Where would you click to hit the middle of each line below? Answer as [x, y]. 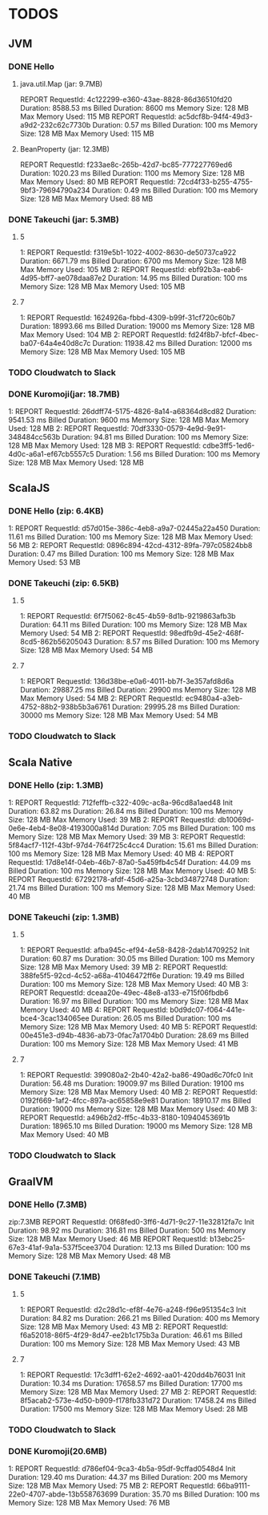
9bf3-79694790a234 [55, 190]
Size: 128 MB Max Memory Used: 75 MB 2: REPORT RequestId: [112, 1486]
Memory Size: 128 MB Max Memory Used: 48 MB [90, 1256]
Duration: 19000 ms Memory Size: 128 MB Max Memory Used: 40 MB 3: [138, 1109]
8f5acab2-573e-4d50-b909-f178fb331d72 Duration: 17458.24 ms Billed [138, 1400]
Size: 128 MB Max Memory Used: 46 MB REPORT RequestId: [108, 1239]
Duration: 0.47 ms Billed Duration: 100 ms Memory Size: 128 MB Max [121, 554]
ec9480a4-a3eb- [214, 698]
